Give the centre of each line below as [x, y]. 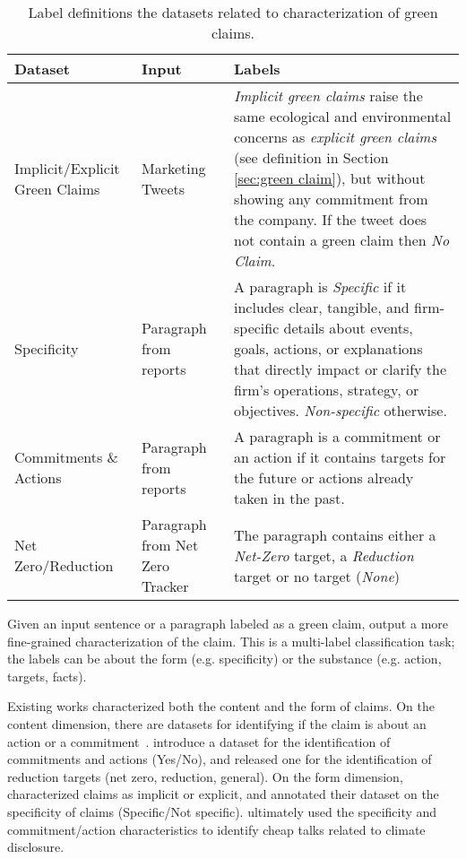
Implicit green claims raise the [328, 95]
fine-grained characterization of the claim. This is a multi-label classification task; [231, 641]
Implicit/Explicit [67, 168]
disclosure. [36, 847]
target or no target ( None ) [316, 576]
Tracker [165, 586]
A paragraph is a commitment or [337, 436]
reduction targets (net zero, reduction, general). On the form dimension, [205, 776]
